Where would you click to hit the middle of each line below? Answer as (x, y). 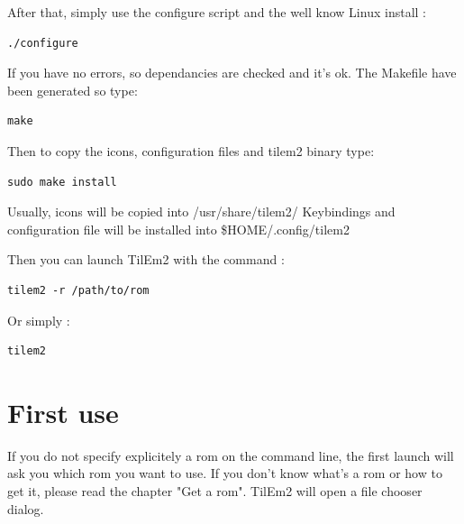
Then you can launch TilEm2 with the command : (146, 259)
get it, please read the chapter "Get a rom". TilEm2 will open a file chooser (215, 491)
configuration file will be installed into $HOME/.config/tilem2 (178, 229)
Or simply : (39, 320)
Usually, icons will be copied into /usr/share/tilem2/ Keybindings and (201, 211)
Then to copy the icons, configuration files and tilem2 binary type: (191, 150)
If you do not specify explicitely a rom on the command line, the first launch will (231, 455)
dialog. (26, 508)
